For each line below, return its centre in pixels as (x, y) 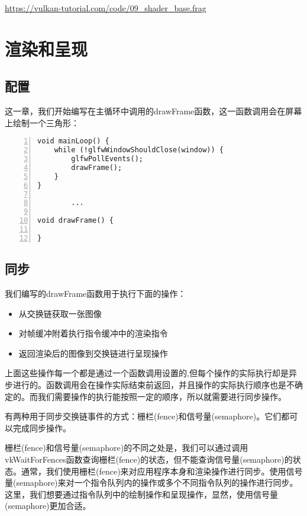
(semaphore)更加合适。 (48, 506)
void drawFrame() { (75, 221)
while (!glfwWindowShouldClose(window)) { (139, 150)
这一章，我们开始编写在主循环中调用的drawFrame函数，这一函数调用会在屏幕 (153, 111)
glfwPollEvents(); (107, 159)
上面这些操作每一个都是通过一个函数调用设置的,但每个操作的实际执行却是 (147, 373)
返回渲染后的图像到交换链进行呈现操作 (93, 353)
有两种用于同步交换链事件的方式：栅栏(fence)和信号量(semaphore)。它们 (143, 416)
